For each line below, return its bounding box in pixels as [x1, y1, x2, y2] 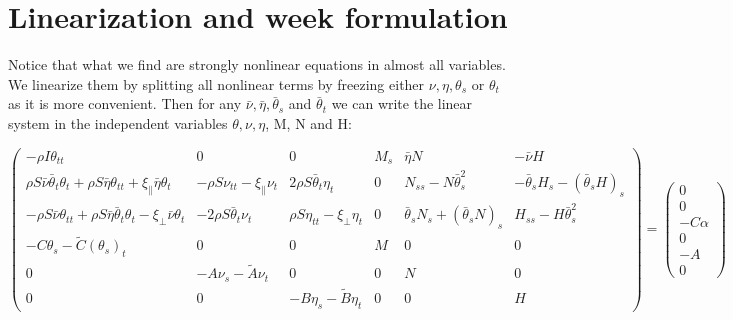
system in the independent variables [8, 112, 228, 133]
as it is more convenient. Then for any [8, 93, 242, 114]
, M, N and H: [265, 112, 352, 133]
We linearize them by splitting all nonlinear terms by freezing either [8, 73, 425, 94]
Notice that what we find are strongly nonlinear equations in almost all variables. [8, 54, 506, 75]
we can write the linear [331, 93, 473, 114]
